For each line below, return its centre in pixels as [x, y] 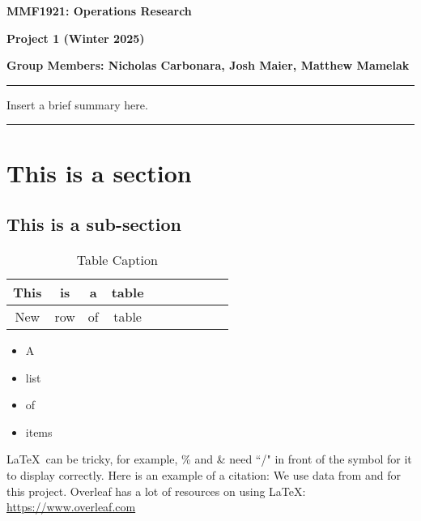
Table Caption [117, 259]
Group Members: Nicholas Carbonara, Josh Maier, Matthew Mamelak [208, 65]
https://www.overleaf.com [71, 507]
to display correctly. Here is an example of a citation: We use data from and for [204, 474]
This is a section [99, 172]
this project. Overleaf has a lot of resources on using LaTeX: [156, 491]
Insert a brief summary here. [77, 104]
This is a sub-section [94, 224]
